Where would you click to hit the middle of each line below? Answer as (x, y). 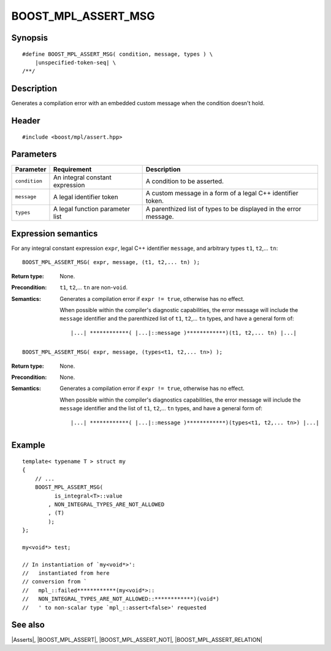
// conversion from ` (55, 582)
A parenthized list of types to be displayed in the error (223, 209)
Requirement (72, 169)
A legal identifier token (86, 197)
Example (28, 445)
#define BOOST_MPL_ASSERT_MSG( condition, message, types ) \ (118, 54)
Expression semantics (55, 233)
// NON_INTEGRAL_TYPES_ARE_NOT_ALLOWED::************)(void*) (121, 599)
